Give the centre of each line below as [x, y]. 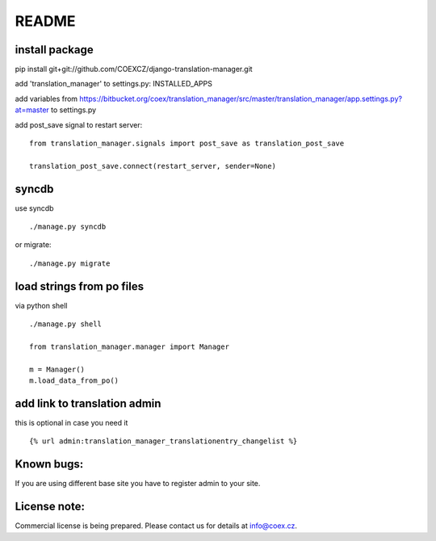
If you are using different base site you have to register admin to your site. [138, 484]
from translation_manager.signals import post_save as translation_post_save [187, 144]
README [45, 21]
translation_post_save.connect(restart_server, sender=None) [153, 166]
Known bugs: [49, 464]
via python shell [41, 305]
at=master [32, 110]
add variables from [46, 99]
